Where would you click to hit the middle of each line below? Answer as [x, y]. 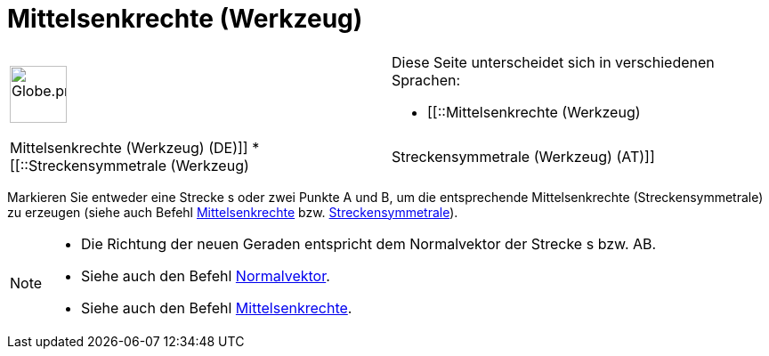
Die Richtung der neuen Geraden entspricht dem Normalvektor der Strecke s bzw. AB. [369, 243]
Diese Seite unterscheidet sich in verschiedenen [553, 62]
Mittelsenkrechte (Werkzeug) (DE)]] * [135, 147]
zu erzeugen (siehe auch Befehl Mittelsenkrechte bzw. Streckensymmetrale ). [233, 212]
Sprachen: [426, 80]
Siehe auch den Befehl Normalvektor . [206, 275]
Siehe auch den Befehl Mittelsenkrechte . [217, 307]
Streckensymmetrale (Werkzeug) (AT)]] [523, 156]
